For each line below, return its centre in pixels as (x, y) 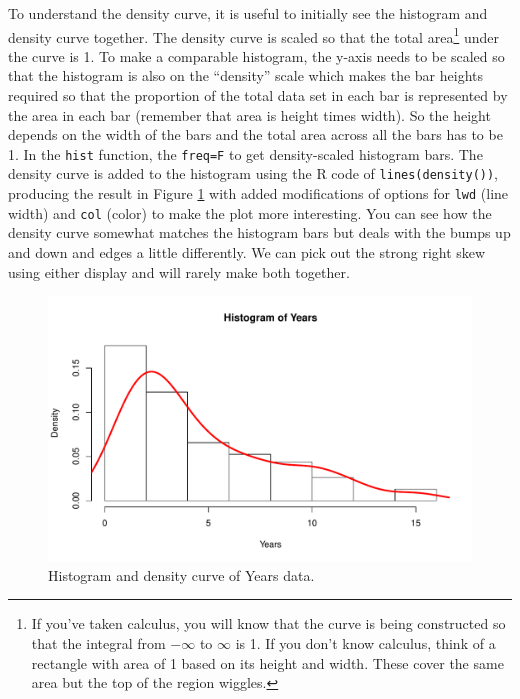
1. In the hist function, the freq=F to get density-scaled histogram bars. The (245, 153)
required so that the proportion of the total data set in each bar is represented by (258, 95)
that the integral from (98, 643)
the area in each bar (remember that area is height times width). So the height (249, 114)
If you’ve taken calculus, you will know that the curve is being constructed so (268, 623)
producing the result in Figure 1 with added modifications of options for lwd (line (258, 193)
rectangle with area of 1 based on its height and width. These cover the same (267, 662)
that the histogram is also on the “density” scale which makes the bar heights (246, 75)
